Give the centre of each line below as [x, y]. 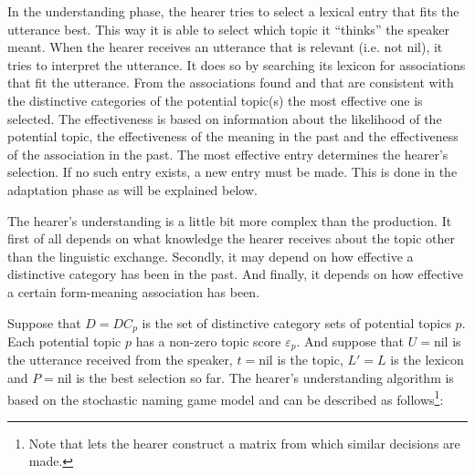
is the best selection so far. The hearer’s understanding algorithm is [265, 377]
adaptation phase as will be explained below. [132, 189]
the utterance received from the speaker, [120, 360]
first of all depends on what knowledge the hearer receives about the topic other [232, 238]
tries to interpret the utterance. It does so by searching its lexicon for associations [237, 64]
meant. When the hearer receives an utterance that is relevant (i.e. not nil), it [225, 47]
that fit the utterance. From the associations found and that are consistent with [231, 83]
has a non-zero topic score [208, 341]
